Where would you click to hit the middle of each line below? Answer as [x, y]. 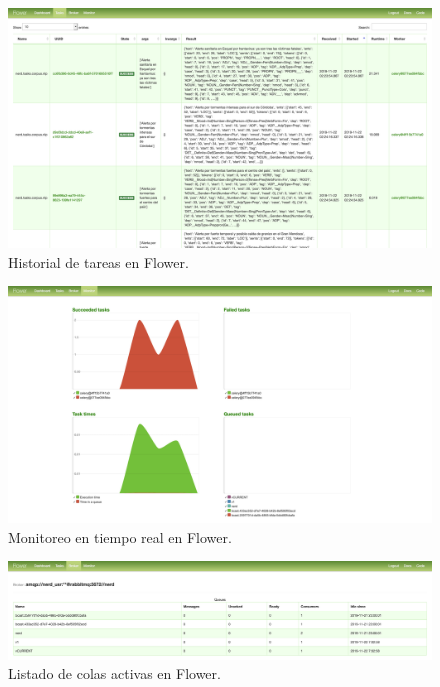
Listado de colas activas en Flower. [114, 673]
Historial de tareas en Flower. [98, 261]
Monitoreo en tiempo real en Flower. [120, 536]
